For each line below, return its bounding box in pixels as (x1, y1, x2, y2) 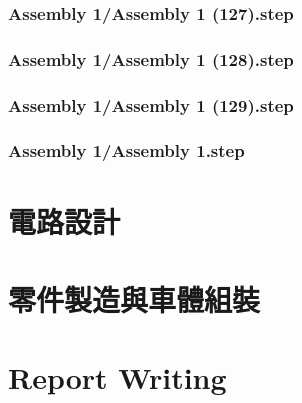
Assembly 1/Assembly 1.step (8, 138, 245, 163)
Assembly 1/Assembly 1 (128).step (8, 46, 294, 71)
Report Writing (8, 357, 227, 398)
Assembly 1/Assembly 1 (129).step (8, 92, 294, 117)
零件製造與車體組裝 (8, 278, 261, 319)
